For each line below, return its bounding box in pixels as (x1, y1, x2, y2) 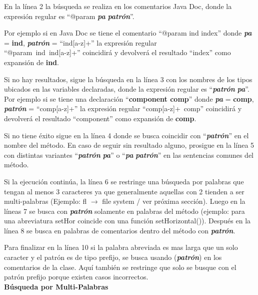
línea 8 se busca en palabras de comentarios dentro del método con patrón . (4, 225, 235, 235)
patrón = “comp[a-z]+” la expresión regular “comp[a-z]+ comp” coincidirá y (4, 103, 242, 114)
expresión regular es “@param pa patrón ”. (4, 11, 134, 21)
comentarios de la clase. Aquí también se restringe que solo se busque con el (4, 261, 236, 272)
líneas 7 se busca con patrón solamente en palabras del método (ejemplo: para (4, 205, 245, 216)
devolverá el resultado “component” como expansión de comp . (4, 113, 196, 123)
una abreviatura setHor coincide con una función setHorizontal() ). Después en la (4, 215, 251, 226)
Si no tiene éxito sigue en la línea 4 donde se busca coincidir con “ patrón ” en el (4, 130, 249, 140)
